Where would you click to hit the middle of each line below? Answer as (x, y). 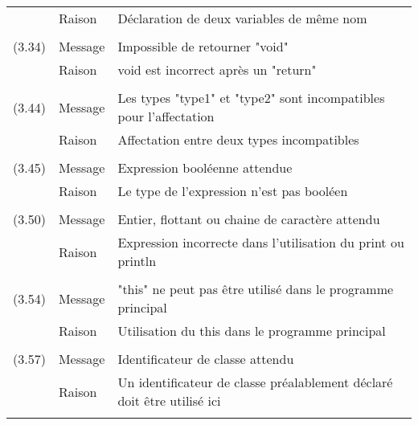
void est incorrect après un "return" (217, 69)
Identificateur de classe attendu (206, 359)
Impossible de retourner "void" (203, 46)
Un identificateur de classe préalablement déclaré (255, 382)
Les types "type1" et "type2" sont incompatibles (251, 98)
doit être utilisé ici (169, 400)
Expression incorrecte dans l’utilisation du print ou (261, 242)
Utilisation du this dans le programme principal (252, 331)
